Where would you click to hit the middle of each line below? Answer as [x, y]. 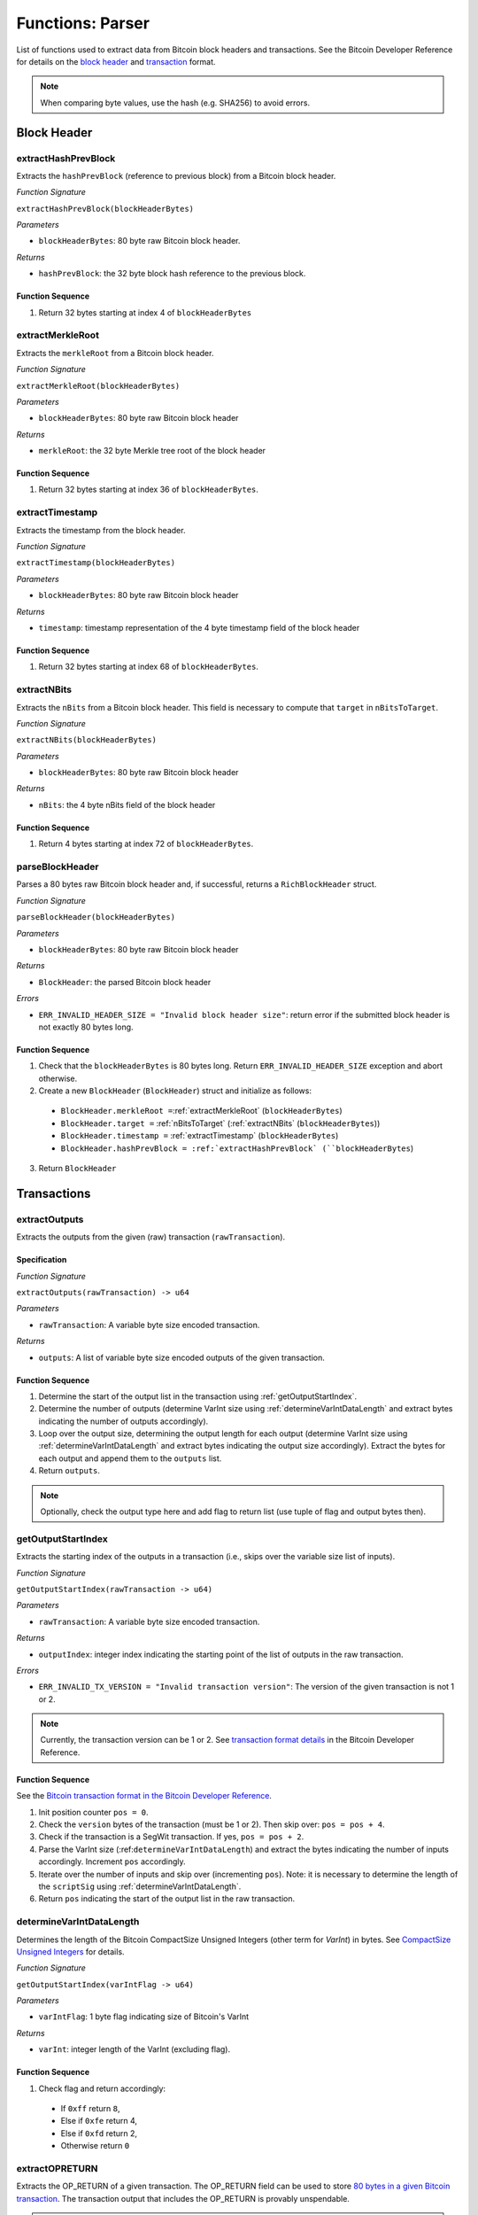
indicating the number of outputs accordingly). [123, 1421]
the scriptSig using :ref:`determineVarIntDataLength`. [140, 1886]
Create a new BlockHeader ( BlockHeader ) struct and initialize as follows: [175, 1091]
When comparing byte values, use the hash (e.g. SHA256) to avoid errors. [175, 103]
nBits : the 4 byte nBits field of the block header [127, 804]
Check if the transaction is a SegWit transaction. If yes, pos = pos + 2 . [171, 1837]
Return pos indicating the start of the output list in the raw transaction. [167, 1899]
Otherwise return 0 [95, 2146]
